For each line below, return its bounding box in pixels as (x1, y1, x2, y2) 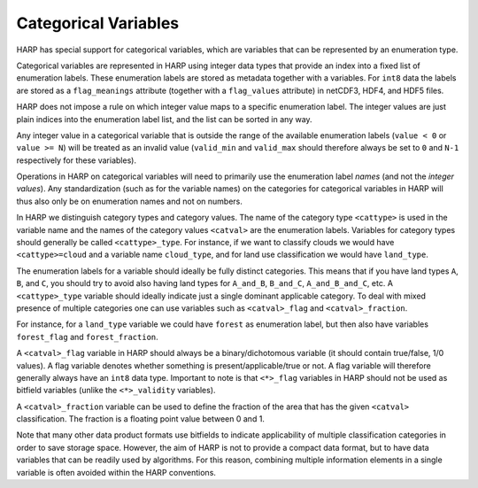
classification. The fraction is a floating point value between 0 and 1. (16, 414, 266, 424)
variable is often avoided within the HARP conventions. (16, 467, 217, 477)
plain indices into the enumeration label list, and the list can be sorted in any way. (16, 113, 313, 124)
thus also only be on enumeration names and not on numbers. (16, 196, 243, 206)
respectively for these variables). (16, 155, 137, 166)
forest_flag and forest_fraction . (16, 331, 158, 342)
